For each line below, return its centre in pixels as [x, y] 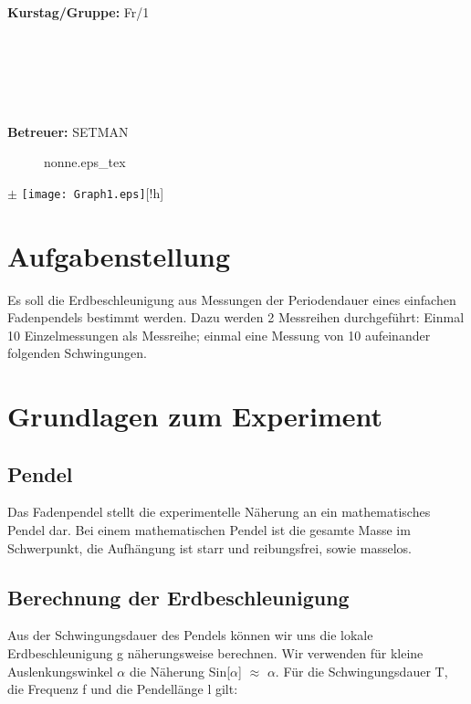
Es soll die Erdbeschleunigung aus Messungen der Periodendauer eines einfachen [232, 299]
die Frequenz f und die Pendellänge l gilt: [123, 689]
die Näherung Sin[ [180, 671]
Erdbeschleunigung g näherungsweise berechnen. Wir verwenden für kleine [215, 653]
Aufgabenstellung [119, 255]
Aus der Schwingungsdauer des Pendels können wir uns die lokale [190, 635]
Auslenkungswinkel [60, 671]
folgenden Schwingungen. [77, 353]
